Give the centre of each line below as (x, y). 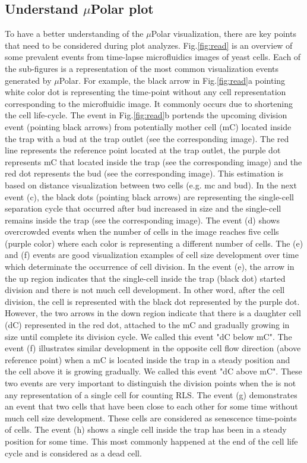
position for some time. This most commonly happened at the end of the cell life (151, 441)
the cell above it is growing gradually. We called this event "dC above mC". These (153, 371)
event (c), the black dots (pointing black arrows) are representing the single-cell (149, 196)
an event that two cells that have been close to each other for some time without (151, 406)
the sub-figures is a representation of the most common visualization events (142, 68)
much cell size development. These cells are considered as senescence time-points (151, 418)
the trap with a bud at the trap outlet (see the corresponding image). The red (147, 138)
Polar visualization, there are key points (224, 34)
